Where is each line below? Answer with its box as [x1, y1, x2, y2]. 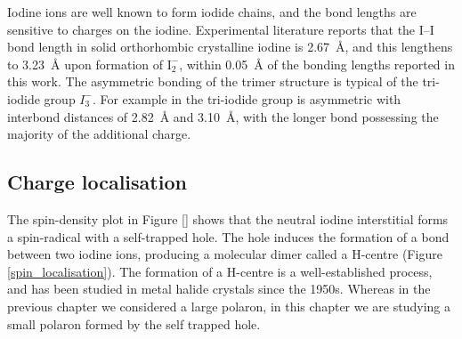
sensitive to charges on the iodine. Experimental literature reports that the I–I [7, 20, 434, 38]
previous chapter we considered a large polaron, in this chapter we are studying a [7, 296, 450, 315]
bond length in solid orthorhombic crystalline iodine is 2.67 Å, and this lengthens [7, 37, 453, 56]
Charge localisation [7, 168, 187, 196]
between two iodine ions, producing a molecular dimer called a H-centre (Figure [7, 245, 442, 263]
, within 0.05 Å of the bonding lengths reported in [179, 54, 455, 73]
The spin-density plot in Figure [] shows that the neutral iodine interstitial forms [7, 209, 449, 228]
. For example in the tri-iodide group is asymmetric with [92, 89, 401, 108]
